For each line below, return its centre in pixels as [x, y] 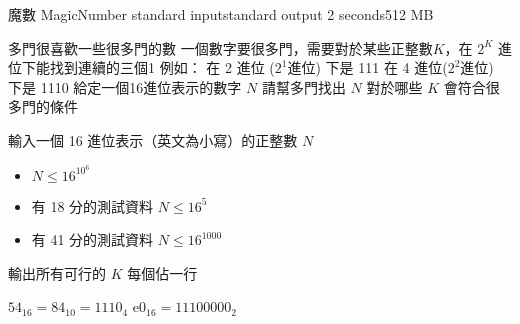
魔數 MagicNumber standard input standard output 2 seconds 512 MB [221, 14]
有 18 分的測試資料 [92, 205]
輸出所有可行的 [57, 272]
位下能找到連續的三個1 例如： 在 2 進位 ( [141, 67]
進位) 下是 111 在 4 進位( [367, 67]
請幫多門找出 [303, 86]
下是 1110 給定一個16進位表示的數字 [125, 86]
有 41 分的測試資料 [92, 239]
